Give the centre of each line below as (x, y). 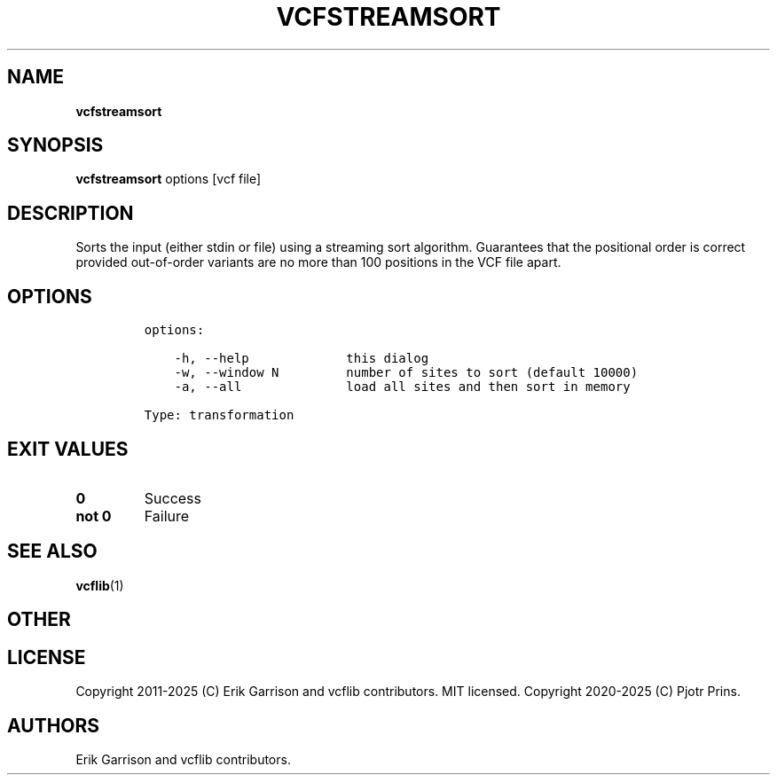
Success (173, 498)
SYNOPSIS (55, 145)
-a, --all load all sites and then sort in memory (402, 387)
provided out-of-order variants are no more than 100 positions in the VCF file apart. (318, 262)
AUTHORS (54, 725)
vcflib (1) (100, 585)
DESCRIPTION (71, 213)
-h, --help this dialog (302, 359)
